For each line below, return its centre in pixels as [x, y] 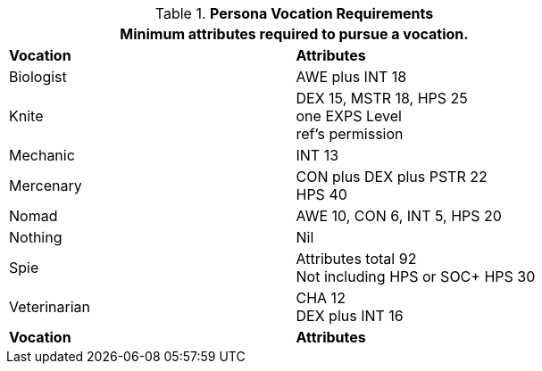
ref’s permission [350, 134]
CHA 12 [321, 298]
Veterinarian [50, 307]
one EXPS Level [349, 116]
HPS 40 [321, 194]
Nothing [36, 237]
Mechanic [42, 155]
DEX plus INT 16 [350, 316]
